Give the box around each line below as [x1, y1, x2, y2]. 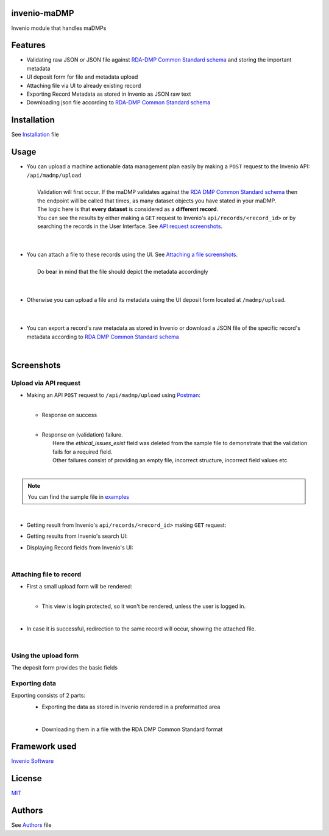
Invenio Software [11, 757, 54, 765]
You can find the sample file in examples [27, 493, 129, 501]
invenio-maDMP [11, 8, 74, 18]
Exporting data [11, 679, 56, 688]
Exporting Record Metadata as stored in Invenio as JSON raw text [26, 90, 191, 98]
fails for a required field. [52, 448, 113, 456]
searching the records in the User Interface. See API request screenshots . [37, 223, 222, 230]
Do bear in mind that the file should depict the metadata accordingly [37, 268, 208, 275]
